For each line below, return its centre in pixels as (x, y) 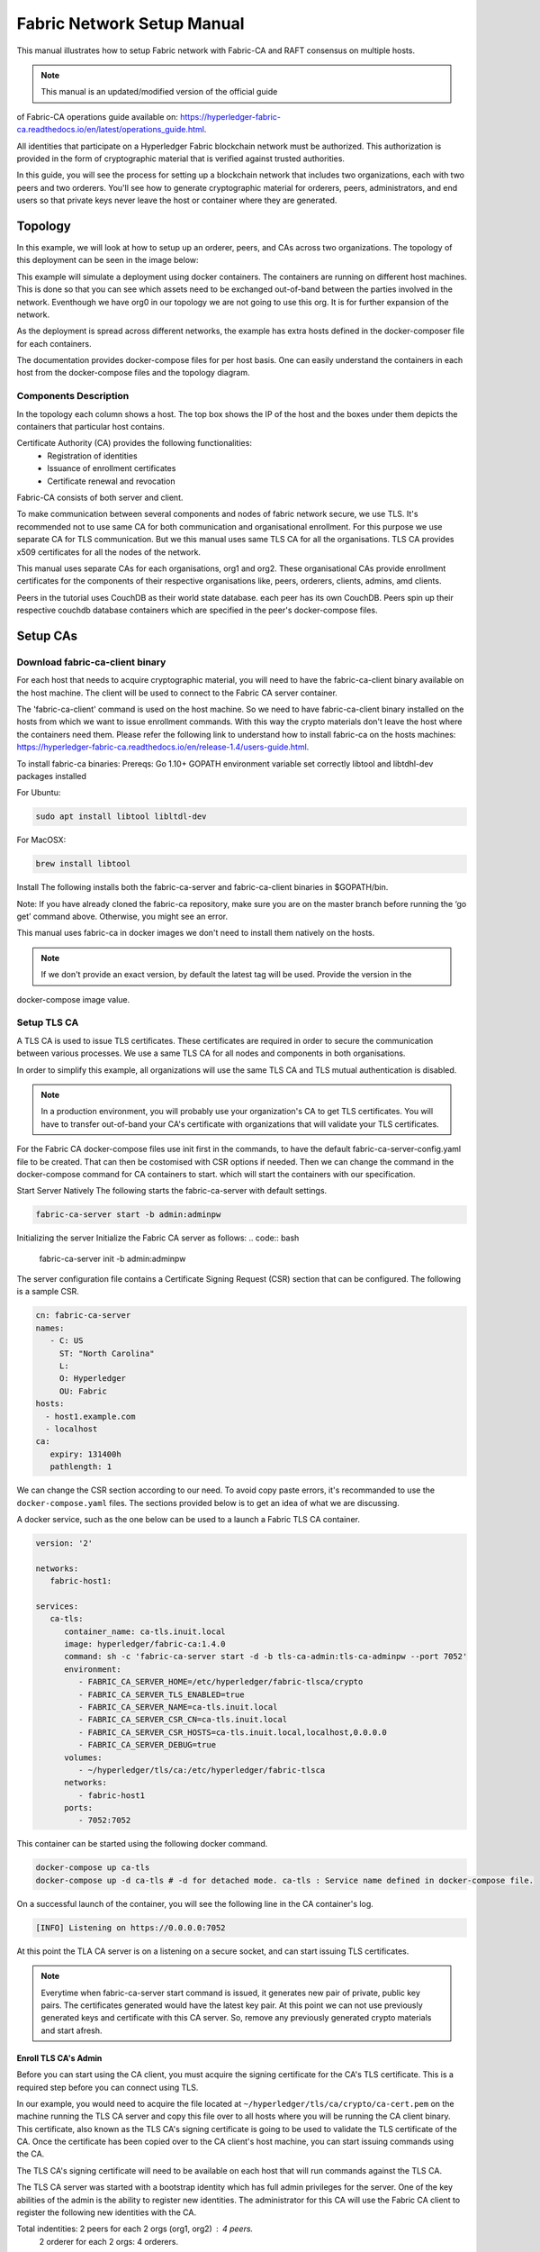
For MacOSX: (41, 840)
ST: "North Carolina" (107, 1353)
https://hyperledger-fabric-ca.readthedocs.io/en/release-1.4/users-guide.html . (163, 747)
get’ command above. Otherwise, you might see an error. (122, 917)
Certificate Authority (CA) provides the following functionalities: (134, 443)
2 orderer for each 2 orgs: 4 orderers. (109, 2241)
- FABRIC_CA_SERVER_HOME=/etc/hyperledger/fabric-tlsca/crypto (220, 1682)
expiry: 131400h (85, 1454)
